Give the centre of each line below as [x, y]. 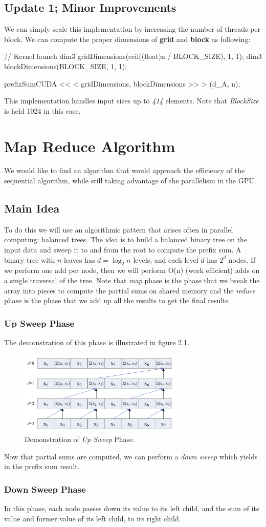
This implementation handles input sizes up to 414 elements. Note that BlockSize [131, 101]
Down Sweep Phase [45, 489]
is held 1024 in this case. [42, 110]
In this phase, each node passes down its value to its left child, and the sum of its [132, 508]
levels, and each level [166, 259]
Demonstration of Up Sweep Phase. [80, 439]
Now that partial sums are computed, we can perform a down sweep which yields [131, 456]
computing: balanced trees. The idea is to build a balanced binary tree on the [126, 239]
